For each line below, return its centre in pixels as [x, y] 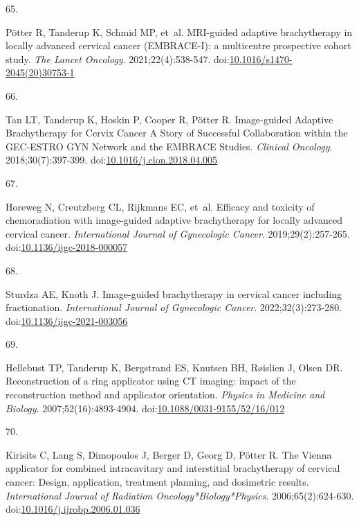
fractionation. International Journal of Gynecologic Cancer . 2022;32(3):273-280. [174, 307]
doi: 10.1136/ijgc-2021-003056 [67, 320]
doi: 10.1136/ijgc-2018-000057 [67, 247]
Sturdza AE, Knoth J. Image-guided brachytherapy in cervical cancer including [174, 293]
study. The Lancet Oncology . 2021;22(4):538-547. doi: [118, 59]
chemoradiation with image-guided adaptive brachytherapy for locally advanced [174, 220]
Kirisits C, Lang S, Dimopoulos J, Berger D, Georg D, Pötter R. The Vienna [169, 454]
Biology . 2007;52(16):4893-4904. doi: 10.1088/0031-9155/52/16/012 [145, 408]
